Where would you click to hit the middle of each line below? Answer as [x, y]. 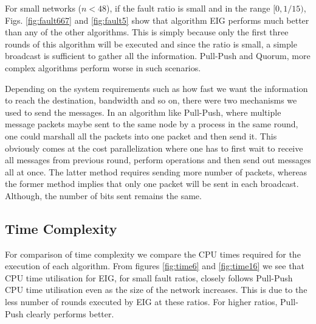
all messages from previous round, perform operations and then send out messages [158, 160]
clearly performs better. [70, 313]
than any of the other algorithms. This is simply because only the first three [147, 32]
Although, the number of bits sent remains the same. [103, 195]
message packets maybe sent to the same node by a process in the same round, [152, 124]
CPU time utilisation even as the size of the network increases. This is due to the [156, 290]
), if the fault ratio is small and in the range [188, 8]
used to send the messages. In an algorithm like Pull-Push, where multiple [143, 112]
